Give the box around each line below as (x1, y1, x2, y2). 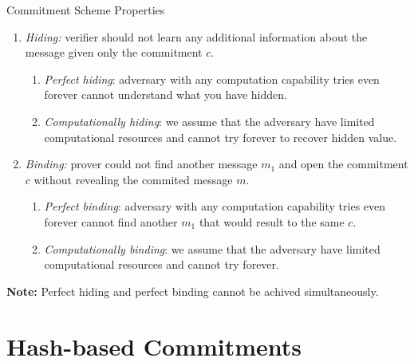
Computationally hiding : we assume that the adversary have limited (44, 112, 375, 129)
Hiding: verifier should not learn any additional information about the (25, 28, 368, 45)
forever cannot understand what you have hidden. (44, 86, 287, 103)
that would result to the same (199, 213, 345, 230)
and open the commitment (278, 155, 408, 172)
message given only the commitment (25, 44, 203, 61)
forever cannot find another (44, 213, 178, 230)
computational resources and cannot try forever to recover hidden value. (44, 128, 397, 145)
